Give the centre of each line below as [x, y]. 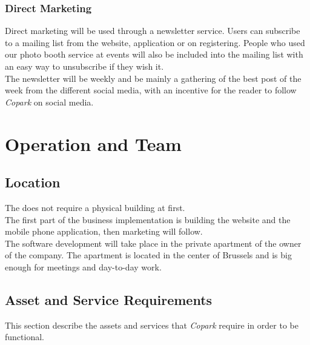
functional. [25, 337]
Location [33, 182]
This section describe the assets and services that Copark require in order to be [152, 325]
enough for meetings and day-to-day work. [83, 266]
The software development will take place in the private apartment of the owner [153, 243]
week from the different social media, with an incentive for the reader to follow [151, 90]
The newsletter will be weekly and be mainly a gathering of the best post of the [153, 78]
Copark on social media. [49, 102]
